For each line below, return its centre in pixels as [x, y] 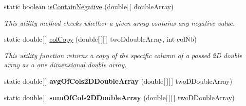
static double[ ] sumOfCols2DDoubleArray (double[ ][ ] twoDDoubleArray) [119, 97]
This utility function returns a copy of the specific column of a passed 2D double [123, 55]
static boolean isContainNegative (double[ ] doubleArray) [89, 6]
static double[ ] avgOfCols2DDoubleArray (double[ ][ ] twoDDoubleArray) [118, 81]
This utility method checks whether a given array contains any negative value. [119, 23]
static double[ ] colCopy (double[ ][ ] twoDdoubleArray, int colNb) [100, 39]
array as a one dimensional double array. [65, 65]
